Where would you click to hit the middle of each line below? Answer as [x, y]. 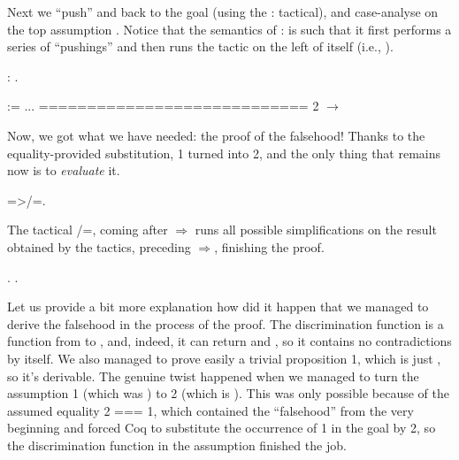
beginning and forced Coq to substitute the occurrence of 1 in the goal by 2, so [222, 428]
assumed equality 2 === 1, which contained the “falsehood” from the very [210, 410]
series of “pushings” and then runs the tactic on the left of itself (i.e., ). [200, 46]
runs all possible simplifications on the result [316, 230]
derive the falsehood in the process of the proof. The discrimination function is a [226, 323]
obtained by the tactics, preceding [99, 246]
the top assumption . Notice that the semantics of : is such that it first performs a [229, 29]
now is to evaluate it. [64, 170]
